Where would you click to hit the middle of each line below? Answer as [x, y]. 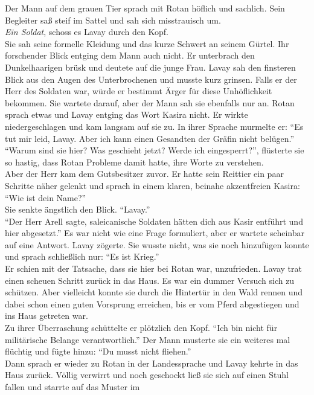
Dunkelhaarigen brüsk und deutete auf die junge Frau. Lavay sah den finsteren [150, 67]
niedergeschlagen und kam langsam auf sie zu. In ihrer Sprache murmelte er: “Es [154, 126]
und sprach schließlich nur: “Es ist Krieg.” [82, 256]
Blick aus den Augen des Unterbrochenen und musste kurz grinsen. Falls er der [151, 79]
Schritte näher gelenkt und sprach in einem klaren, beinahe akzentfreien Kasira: [152, 185]
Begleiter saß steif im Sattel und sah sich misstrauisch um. [113, 20]
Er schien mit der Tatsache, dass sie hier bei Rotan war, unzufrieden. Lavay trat [153, 268]
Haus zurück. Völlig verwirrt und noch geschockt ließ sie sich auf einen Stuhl [147, 375]
